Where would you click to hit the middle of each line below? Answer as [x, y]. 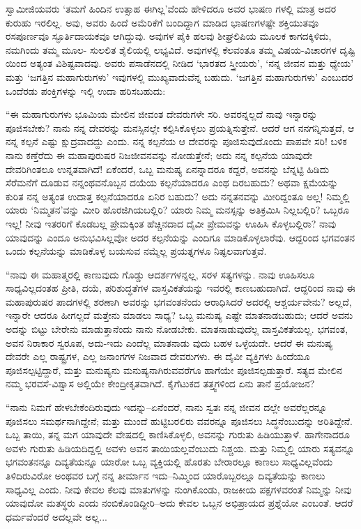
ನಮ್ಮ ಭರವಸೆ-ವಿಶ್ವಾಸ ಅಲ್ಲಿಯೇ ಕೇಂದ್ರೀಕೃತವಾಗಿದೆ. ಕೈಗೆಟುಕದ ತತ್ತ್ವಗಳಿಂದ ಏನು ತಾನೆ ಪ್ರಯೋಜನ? [160, 383]
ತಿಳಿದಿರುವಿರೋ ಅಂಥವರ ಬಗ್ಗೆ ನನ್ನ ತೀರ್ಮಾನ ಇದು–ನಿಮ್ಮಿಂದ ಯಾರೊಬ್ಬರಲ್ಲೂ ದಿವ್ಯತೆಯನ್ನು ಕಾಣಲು [166, 475]
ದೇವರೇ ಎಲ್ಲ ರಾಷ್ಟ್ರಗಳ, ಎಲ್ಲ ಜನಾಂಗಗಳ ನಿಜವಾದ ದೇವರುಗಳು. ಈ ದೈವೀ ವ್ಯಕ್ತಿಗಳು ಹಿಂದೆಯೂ [158, 356]
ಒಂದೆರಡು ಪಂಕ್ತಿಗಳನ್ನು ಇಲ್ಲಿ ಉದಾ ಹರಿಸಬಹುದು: [86, 90]
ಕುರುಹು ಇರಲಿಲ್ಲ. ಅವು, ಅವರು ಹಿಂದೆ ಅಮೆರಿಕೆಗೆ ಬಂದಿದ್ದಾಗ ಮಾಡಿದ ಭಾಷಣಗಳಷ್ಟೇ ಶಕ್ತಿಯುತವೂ [162, 22]
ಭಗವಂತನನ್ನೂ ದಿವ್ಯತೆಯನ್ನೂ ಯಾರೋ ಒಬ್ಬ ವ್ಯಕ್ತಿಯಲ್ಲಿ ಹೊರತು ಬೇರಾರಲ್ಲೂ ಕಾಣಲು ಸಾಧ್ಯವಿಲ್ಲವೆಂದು [169, 462]
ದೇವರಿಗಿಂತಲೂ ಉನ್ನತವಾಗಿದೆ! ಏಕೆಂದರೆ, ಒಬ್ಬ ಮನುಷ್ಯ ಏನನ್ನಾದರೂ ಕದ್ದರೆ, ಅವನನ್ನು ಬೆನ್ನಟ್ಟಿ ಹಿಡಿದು [168, 169]
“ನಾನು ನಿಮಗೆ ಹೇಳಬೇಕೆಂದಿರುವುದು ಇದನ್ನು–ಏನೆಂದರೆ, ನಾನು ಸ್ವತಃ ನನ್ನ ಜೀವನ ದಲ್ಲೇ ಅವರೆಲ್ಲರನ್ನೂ [167, 407]
